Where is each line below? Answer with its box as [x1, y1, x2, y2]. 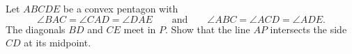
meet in [123, 21, 156, 36]
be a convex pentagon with [63, 1, 178, 15]
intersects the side [270, 21, 347, 36]
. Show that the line [165, 21, 250, 36]
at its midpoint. [24, 35, 91, 50]
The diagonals [6, 21, 66, 36]
